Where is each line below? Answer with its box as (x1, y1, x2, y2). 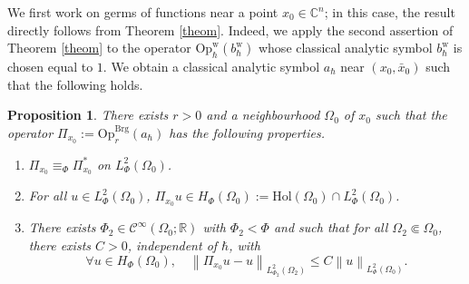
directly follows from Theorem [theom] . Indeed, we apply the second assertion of (7, 20, 454, 39)
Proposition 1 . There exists (7, 105, 169, 124)
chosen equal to (7, 56, 93, 75)
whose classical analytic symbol (258, 38, 433, 57)
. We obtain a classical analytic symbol (103, 56, 320, 75)
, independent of (127, 235, 218, 254)
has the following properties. (169, 122, 325, 142)
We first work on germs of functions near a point (7, 3, 278, 21)
